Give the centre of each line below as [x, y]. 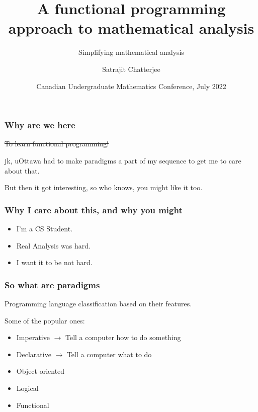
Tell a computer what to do [109, 354]
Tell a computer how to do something [123, 337]
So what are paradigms [52, 284]
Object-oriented [40, 371]
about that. [22, 170]
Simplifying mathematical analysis [131, 52]
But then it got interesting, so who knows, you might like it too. [104, 187]
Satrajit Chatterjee [131, 69]
